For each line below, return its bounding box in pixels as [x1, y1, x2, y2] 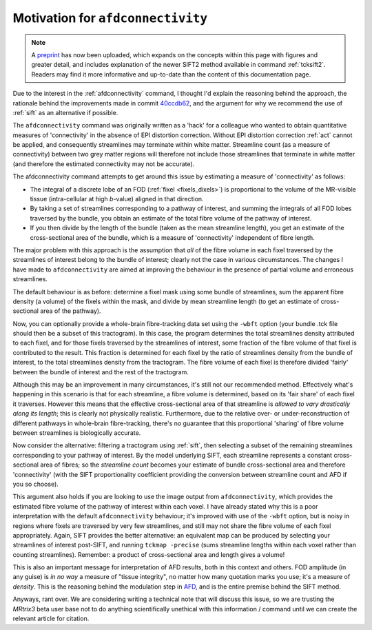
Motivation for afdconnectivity [12, 10, 208, 26]
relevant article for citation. [12, 614, 90, 623]
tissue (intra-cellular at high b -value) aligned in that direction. [30, 195, 204, 203]
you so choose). [12, 480, 59, 488]
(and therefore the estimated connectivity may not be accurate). [12, 159, 195, 168]
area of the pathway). [40, 307, 101, 315]
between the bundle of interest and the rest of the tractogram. [12, 367, 189, 376]
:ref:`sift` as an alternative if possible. [12, 108, 118, 116]
